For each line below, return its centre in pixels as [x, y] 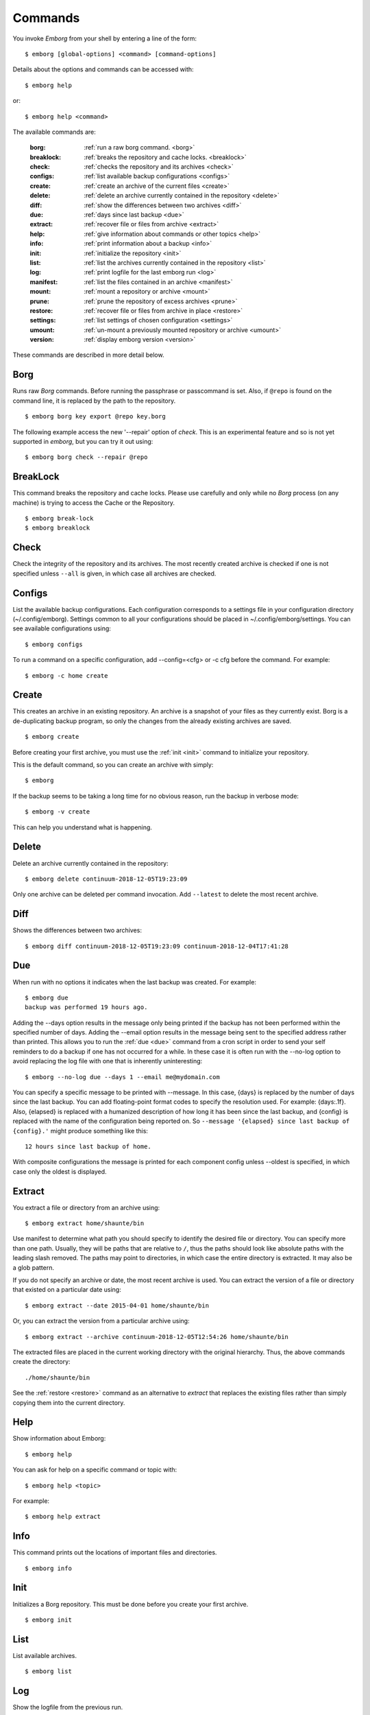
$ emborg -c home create [66, 675]
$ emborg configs [54, 644]
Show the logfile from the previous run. [68, 1707]
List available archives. [45, 1655]
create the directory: [42, 1362]
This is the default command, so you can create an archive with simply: [113, 765]
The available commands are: [54, 132]
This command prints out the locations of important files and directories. [115, 1552]
